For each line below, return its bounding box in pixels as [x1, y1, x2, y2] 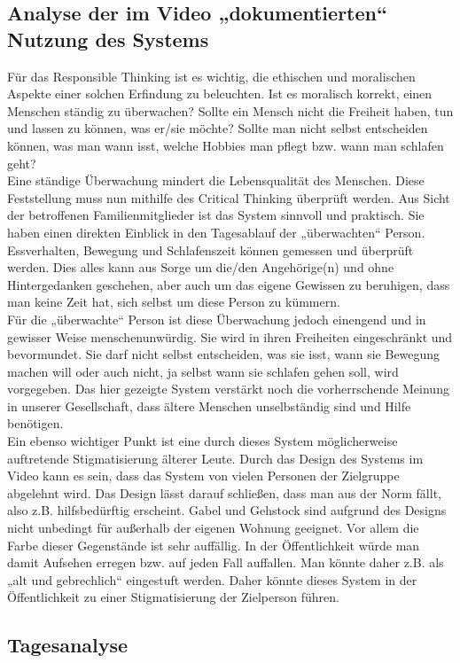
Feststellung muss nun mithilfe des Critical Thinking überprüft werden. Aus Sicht [7, 188, 450, 207]
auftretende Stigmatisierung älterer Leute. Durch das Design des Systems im [7, 448, 424, 467]
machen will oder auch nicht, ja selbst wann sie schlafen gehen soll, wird [7, 362, 399, 380]
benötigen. [7, 414, 64, 433]
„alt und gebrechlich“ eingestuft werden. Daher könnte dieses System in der [7, 570, 417, 589]
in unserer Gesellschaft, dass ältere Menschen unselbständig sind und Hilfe [7, 396, 411, 415]
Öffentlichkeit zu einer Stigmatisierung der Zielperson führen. [7, 588, 339, 606]
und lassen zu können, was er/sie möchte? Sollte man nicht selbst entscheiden [7, 119, 428, 137]
